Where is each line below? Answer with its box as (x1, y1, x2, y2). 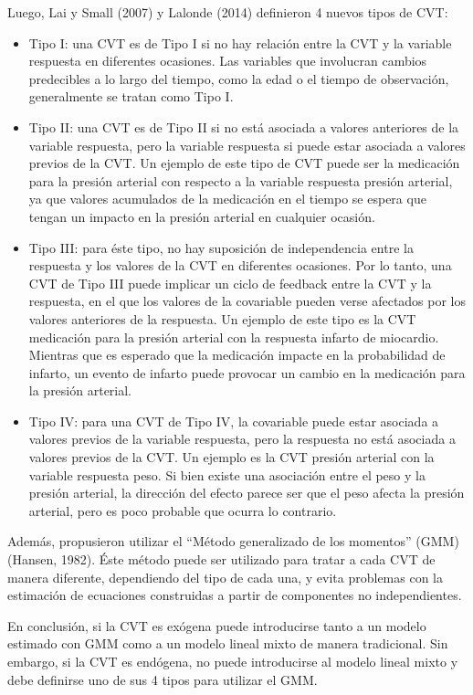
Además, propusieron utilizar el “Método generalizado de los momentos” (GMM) (7, 532, 459, 551)
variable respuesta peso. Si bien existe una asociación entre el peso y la (28, 465, 426, 484)
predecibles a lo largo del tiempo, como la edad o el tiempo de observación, (28, 68, 449, 88)
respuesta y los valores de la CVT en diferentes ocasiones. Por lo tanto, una (28, 256, 452, 275)
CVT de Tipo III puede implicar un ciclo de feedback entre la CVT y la (28, 273, 432, 292)
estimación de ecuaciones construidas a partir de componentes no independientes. (7, 585, 462, 605)
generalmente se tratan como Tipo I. (28, 87, 234, 106)
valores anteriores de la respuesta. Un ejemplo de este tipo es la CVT (28, 309, 416, 328)
